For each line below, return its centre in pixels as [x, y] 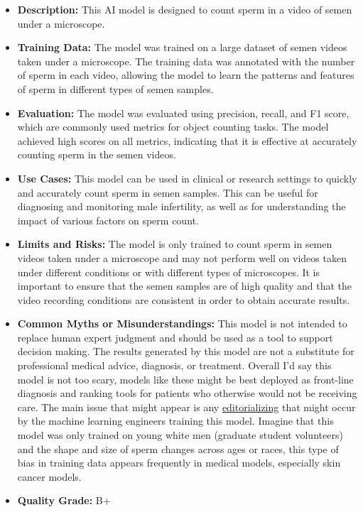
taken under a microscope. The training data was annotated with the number [186, 61]
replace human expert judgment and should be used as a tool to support [175, 337]
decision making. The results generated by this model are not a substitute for [186, 351]
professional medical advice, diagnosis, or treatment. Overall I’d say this [174, 365]
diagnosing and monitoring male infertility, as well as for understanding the [181, 206]
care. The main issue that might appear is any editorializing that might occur [186, 407]
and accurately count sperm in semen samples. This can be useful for [168, 192]
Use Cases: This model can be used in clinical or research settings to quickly [187, 178]
